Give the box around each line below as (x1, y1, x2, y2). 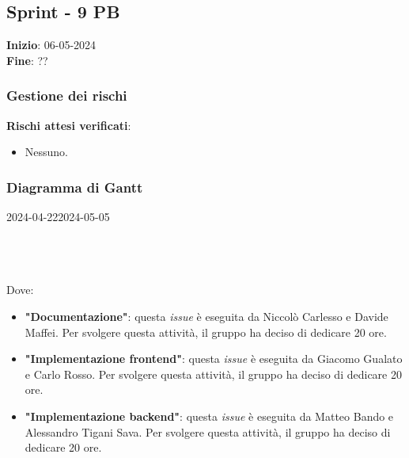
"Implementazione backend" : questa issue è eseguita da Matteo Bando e (25, 407, 394, 424)
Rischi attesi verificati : (6, 116, 131, 133)
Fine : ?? (6, 52, 48, 68)
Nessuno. (25, 143, 69, 160)
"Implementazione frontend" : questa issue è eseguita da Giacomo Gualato (25, 350, 403, 367)
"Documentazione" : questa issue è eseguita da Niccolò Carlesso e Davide (25, 307, 388, 324)
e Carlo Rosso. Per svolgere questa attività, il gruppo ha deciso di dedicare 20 (25, 365, 402, 382)
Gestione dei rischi (6, 86, 127, 105)
